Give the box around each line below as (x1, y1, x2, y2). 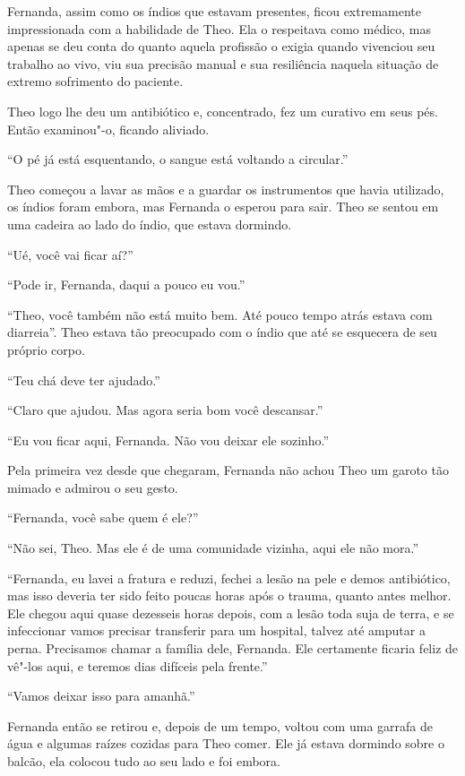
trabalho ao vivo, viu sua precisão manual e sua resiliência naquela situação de (7, 54, 439, 73)
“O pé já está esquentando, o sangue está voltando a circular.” (7, 150, 349, 168)
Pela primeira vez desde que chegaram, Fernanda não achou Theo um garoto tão (7, 461, 449, 479)
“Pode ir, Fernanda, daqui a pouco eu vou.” (7, 275, 245, 294)
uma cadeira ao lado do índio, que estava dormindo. (7, 214, 292, 233)
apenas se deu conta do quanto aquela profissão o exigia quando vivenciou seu (7, 37, 435, 56)
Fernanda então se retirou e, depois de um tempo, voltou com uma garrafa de (7, 716, 433, 735)
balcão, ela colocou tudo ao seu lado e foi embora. (7, 752, 280, 770)
